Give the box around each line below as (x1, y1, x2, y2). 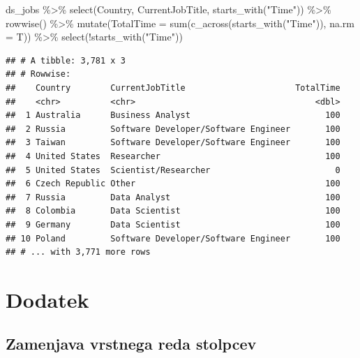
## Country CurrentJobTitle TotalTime (6, 82, 340, 93)
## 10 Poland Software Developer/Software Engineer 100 (6, 233, 340, 244)
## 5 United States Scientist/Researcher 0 (6, 165, 340, 175)
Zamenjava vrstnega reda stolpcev (6, 333, 257, 355)
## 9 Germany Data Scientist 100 (6, 219, 340, 230)
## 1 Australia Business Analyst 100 (6, 110, 340, 121)
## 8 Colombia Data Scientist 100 (6, 206, 340, 216)
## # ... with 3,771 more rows (6, 247, 151, 258)
